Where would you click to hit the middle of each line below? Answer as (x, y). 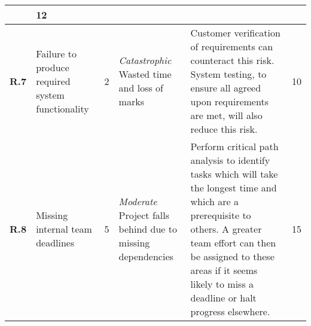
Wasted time (145, 74)
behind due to (148, 229)
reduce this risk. (224, 129)
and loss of (141, 88)
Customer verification (235, 33)
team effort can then (233, 243)
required (53, 81)
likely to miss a (222, 284)
